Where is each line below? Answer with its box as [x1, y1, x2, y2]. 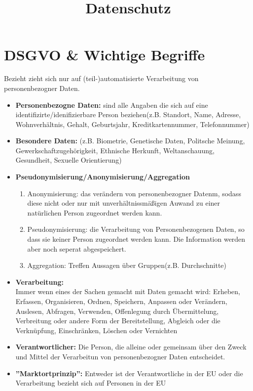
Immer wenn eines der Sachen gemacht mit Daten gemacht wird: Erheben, [15, 286, 240, 297]
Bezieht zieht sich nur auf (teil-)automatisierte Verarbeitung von [4, 73, 199, 84]
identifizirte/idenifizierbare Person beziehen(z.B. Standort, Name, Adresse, [15, 109, 241, 120]
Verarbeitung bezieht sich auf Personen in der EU [15, 378, 166, 388]
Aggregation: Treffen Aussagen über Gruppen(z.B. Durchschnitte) [27, 260, 227, 270]
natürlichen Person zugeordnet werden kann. [27, 207, 162, 217]
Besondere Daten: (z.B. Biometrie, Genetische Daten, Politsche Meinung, [15, 135, 245, 146]
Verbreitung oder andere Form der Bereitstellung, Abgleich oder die [15, 315, 220, 326]
